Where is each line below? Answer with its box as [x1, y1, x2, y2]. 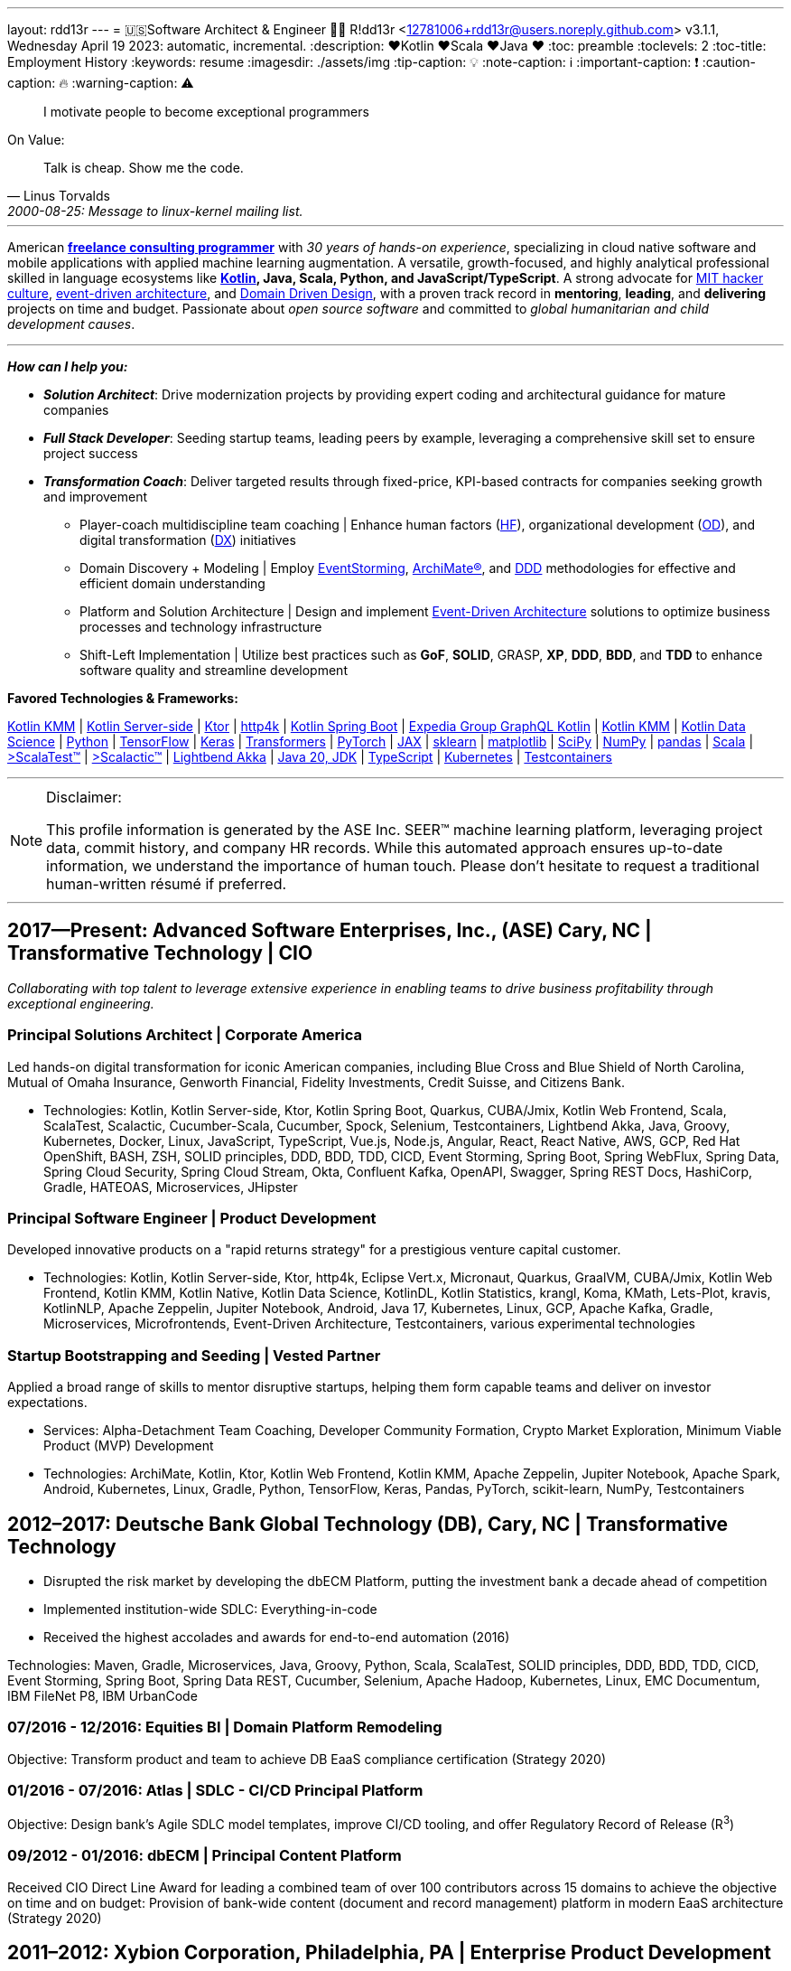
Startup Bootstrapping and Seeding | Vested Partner [7, 1346, 381, 1365]
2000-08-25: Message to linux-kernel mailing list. [7, 203, 303, 219]
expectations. [7, 1394, 88, 1411]
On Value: [7, 132, 65, 147]
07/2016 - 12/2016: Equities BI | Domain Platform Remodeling [7, 1718, 442, 1737]
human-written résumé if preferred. [46, 875, 287, 893]
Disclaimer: [46, 788, 122, 806]
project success [43, 446, 138, 461]
